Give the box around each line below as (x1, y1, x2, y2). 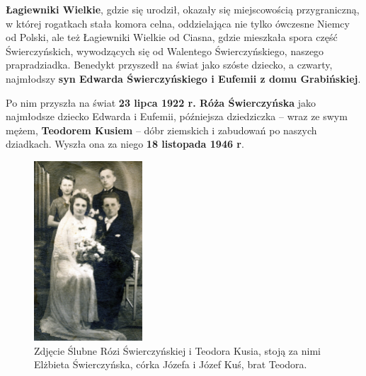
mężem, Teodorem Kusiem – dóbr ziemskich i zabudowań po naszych (6, 122, 317, 137)
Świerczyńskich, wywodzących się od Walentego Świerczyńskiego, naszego (6, 43, 324, 58)
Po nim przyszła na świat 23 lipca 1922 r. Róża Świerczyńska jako (6, 95, 316, 110)
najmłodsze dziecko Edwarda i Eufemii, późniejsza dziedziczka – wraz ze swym (6, 109, 348, 124)
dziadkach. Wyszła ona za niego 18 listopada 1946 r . (6, 136, 244, 151)
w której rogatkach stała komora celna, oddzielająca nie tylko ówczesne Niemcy (6, 16, 350, 30)
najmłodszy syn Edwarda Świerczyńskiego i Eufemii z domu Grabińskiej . (6, 71, 361, 86)
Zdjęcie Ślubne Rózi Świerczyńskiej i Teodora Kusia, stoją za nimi (34, 343, 321, 358)
